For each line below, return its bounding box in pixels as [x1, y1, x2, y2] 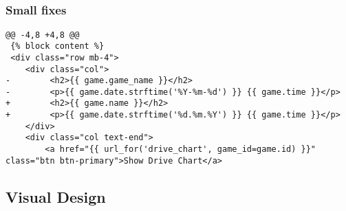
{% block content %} [10, 41, 105, 52]
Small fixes [6, 1, 67, 19]
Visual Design [6, 186, 106, 207]
